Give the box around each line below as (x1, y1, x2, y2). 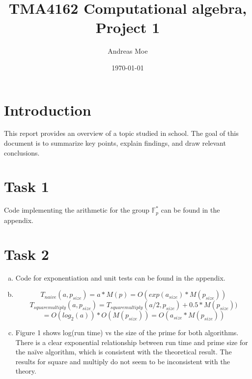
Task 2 (4, 244, 49, 264)
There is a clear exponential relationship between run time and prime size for (15, 337, 248, 347)
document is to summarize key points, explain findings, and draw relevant (4, 138, 226, 148)
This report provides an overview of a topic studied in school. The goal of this (4, 128, 239, 138)
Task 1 (4, 176, 49, 196)
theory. (15, 366, 36, 376)
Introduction (4, 99, 91, 120)
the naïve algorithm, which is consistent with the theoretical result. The (15, 347, 232, 357)
